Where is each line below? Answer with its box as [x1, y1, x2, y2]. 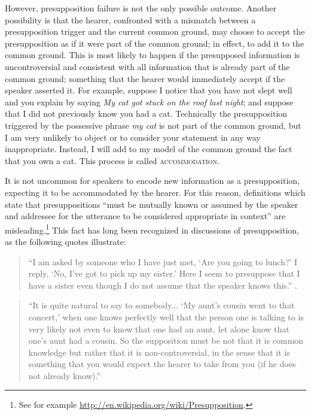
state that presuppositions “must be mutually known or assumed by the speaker [5, 198, 298, 210]
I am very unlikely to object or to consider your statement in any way [5, 131, 261, 143]
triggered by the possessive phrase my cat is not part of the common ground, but [5, 119, 301, 131]
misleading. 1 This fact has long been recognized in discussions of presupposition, [5, 222, 299, 236]
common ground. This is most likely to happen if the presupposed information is [5, 49, 300, 61]
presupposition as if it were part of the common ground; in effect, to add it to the [5, 37, 304, 49]
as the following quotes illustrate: [5, 235, 126, 247]
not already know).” [28, 369, 101, 381]
